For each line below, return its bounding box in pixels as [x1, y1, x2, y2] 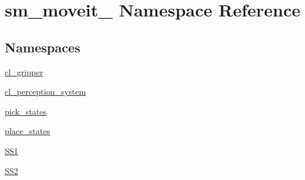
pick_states [5, 105, 47, 117]
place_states [5, 125, 50, 137]
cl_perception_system [5, 85, 86, 98]
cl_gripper [5, 65, 43, 78]
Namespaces [5, 38, 80, 56]
